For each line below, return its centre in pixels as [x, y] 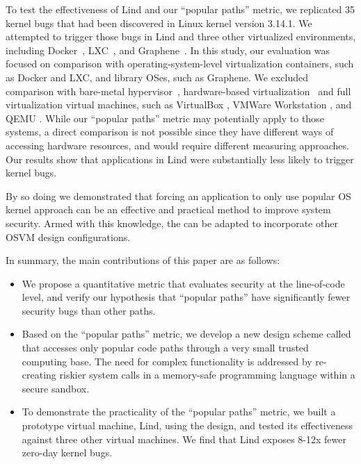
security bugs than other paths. [89, 310]
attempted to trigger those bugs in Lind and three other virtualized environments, [181, 36]
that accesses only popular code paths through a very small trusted [165, 348]
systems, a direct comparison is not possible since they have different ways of [170, 132]
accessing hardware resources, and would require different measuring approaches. [177, 145]
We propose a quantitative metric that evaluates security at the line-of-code [183, 283]
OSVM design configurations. [68, 237]
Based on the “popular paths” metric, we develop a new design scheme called [186, 334]
